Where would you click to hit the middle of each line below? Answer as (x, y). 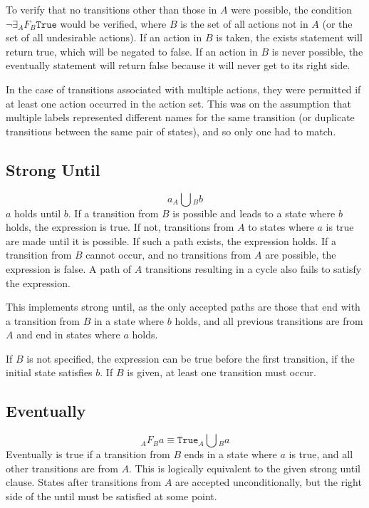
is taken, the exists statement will (289, 37)
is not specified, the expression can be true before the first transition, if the (191, 358)
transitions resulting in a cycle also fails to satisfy (253, 268)
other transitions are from (62, 468)
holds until (38, 213)
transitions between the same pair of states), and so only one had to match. (171, 131)
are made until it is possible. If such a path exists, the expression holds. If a (171, 240)
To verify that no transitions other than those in (111, 9)
